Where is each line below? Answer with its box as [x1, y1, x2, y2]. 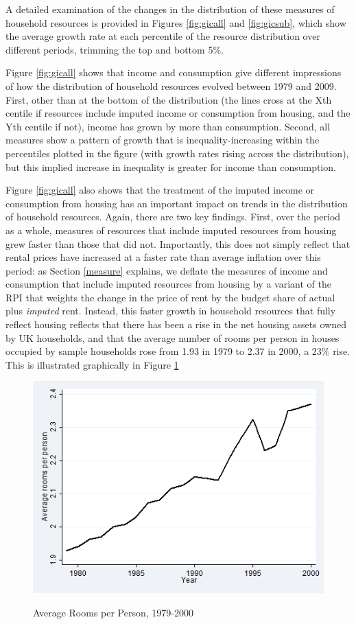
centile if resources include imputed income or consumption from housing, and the [5, 106, 351, 120]
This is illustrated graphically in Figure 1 [5, 357, 179, 371]
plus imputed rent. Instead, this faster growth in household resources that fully [5, 303, 336, 318]
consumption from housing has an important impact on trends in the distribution [5, 196, 348, 210]
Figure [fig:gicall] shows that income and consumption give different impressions [5, 65, 342, 80]
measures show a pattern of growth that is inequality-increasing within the [5, 132, 320, 147]
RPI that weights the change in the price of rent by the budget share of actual [5, 290, 335, 304]
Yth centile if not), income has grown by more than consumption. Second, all [5, 119, 331, 133]
